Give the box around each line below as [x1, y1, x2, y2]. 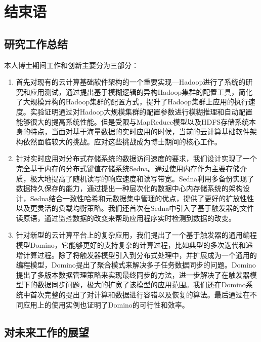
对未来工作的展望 [4, 324, 89, 339]
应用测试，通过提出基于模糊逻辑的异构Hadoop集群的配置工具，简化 [30, 86, 253, 97]
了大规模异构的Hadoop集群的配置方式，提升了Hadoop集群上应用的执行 [16, 96, 248, 107]
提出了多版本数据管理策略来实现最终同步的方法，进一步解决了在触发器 [16, 269, 250, 280]
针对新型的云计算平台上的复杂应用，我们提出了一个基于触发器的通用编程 [16, 230, 257, 240]
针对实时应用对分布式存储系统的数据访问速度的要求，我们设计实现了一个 [16, 153, 257, 164]
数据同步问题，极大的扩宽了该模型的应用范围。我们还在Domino [37, 279, 246, 290]
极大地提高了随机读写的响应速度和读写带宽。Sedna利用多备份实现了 [30, 173, 254, 183]
